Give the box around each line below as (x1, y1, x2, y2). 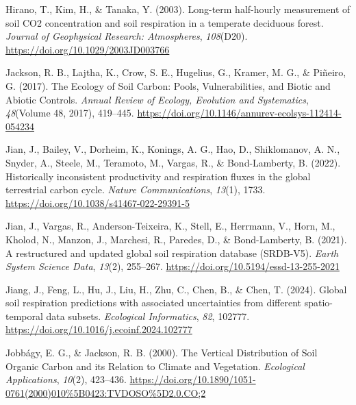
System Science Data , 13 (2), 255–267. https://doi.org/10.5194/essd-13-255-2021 (5, 259, 340, 273)
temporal (5, 308, 43, 323)
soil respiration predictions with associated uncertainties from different (5, 295, 301, 310)
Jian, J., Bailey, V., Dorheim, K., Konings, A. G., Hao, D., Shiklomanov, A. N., (5, 142, 340, 156)
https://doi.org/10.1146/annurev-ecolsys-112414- (137, 106, 342, 120)
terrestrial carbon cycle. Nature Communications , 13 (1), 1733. (5, 182, 266, 197)
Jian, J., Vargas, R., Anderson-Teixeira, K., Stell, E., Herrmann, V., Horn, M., (5, 219, 335, 233)
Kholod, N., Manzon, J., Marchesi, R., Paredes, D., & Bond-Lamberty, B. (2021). (5, 232, 347, 246)
